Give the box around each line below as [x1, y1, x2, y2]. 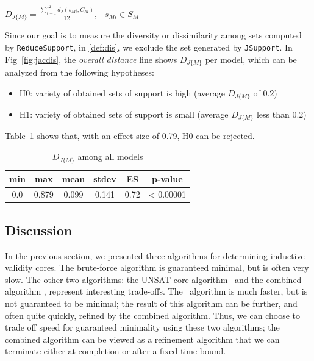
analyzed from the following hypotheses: [5, 65, 154, 78]
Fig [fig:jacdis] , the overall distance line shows [5, 52, 177, 65]
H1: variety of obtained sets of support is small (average [19, 108, 229, 121]
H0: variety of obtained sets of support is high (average [19, 86, 225, 99]
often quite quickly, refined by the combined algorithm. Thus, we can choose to [5, 309, 301, 321]
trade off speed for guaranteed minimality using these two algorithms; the [5, 321, 280, 334]
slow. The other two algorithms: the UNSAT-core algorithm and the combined [5, 273, 302, 285]
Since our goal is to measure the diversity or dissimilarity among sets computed [5, 29, 302, 41]
